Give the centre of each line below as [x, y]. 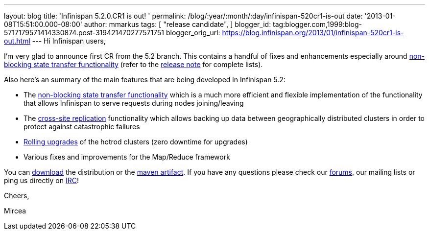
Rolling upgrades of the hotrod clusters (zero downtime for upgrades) [136, 142]
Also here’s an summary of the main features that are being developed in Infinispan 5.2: [145, 80]
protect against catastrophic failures [82, 127]
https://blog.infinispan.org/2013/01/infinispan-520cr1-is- [313, 33]
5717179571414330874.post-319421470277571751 [84, 33]
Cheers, [17, 196]
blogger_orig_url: [193, 33]
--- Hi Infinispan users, [69, 41]
